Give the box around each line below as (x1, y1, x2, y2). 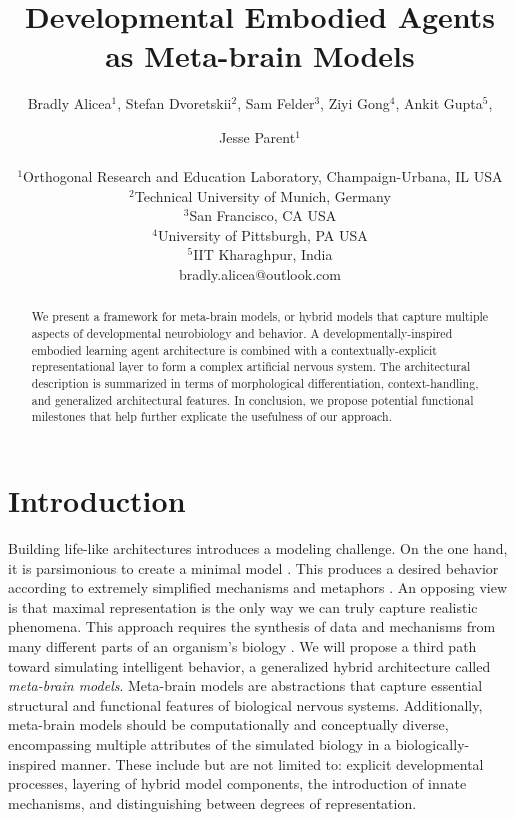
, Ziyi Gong (320, 93, 390, 114)
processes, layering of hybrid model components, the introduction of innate (8, 773, 467, 794)
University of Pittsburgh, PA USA (157, 224, 368, 245)
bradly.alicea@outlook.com (179, 264, 341, 285)
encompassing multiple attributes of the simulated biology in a (8, 733, 392, 754)
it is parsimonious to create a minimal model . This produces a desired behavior (8, 557, 499, 578)
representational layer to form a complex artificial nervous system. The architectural (31, 358, 471, 375)
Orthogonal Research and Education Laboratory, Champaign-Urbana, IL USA (23, 166, 503, 187)
